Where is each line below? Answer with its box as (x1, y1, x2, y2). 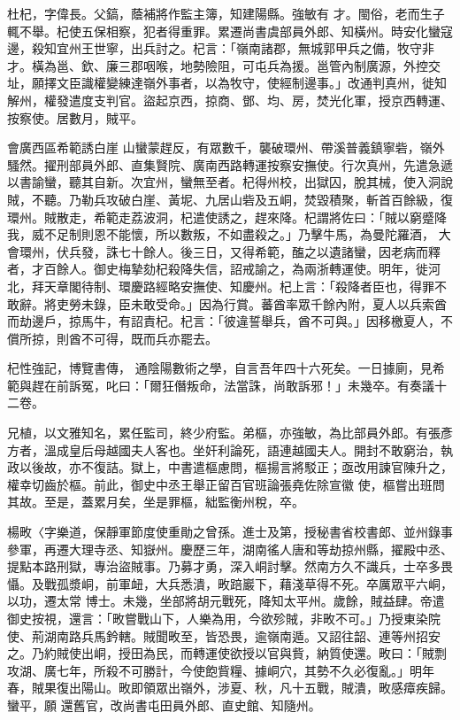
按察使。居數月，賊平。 (7, 108, 143, 127)
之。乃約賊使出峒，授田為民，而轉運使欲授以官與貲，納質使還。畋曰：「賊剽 (7, 644, 447, 662)
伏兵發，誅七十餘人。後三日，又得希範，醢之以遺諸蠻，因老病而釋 (56, 242, 441, 260)
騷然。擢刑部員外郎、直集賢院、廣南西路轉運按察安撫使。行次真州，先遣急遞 (7, 155, 453, 174)
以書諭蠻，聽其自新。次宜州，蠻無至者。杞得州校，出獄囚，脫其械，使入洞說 (7, 173, 453, 191)
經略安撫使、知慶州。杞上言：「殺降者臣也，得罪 (155, 276, 434, 295)
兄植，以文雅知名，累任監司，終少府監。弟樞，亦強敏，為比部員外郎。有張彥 (7, 423, 453, 442)
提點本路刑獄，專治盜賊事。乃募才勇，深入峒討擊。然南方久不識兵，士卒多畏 (7, 557, 453, 576)
